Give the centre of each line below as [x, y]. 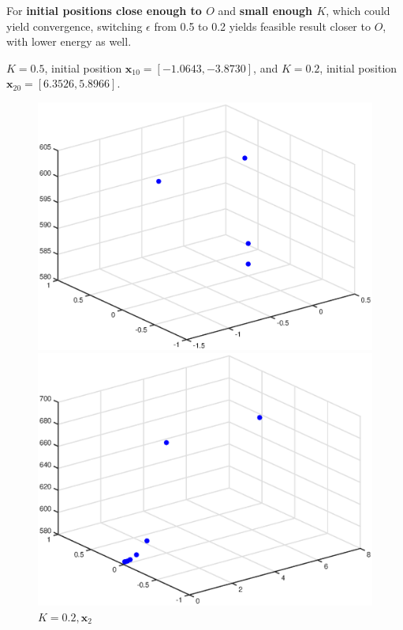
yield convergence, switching [75, 26]
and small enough [265, 10]
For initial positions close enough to [104, 10]
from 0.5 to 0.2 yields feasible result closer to [262, 26]
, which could [358, 10]
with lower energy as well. [69, 41]
